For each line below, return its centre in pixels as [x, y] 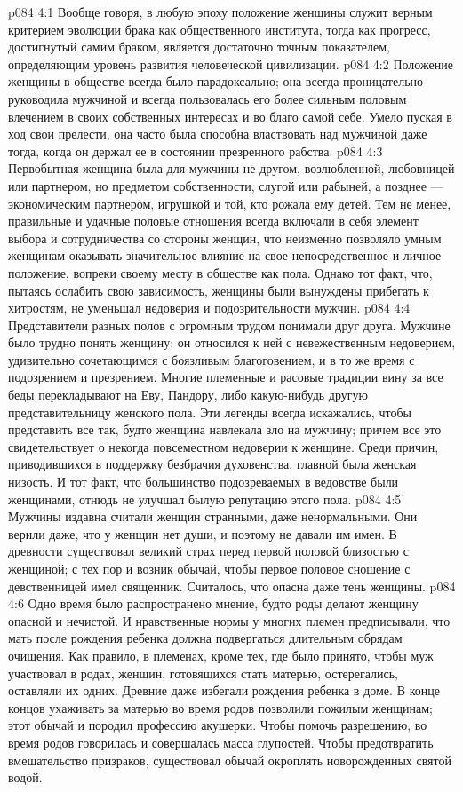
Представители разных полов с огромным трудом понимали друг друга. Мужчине [229, 325]
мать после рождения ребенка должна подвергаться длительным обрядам [205, 638]
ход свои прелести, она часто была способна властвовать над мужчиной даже [218, 134]
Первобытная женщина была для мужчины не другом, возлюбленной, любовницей [231, 168]
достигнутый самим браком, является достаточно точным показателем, [199, 47]
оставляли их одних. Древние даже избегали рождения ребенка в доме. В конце [224, 690]
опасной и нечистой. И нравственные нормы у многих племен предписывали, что [229, 620]
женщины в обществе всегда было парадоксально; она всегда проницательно [216, 81]
